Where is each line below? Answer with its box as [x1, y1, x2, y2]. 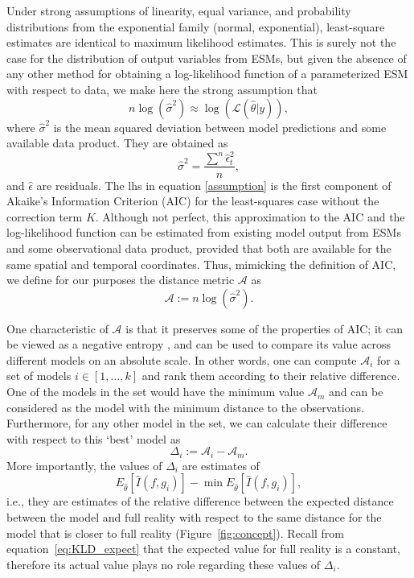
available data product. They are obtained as [6, 134, 228, 151]
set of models [6, 367, 72, 384]
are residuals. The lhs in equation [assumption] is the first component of [36, 176, 391, 193]
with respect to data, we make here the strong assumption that [6, 81, 318, 97]
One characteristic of [6, 320, 109, 336]
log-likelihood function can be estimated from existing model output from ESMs [6, 224, 401, 241]
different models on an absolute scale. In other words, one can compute [6, 351, 357, 368]
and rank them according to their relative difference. [141, 367, 400, 384]
